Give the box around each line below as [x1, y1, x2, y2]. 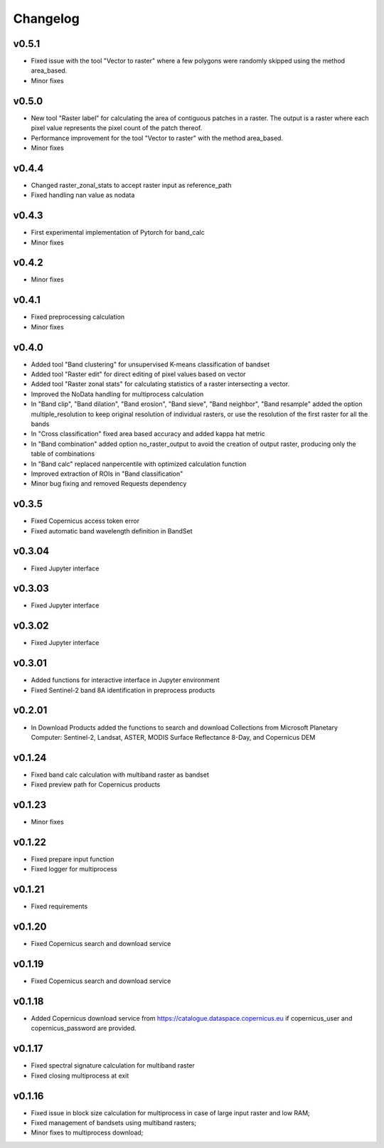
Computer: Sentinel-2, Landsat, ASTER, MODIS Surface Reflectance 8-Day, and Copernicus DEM [31, 733, 316, 741]
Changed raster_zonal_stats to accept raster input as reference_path [31, 181, 232, 189]
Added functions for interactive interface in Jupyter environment [31, 676, 220, 684]
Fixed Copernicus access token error [31, 516, 140, 526]
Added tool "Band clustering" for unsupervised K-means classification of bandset [31, 360, 270, 368]
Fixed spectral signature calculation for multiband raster [31, 1061, 196, 1070]
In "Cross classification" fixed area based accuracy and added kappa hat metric [31, 430, 266, 438]
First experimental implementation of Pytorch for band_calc [31, 228, 206, 237]
